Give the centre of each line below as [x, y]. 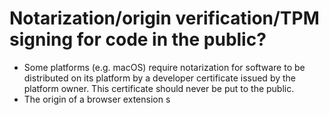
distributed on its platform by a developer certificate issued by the [160, 78]
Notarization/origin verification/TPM [164, 18]
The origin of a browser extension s [97, 99]
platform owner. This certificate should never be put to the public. [159, 88]
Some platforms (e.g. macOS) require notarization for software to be [164, 67]
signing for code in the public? [138, 39]
